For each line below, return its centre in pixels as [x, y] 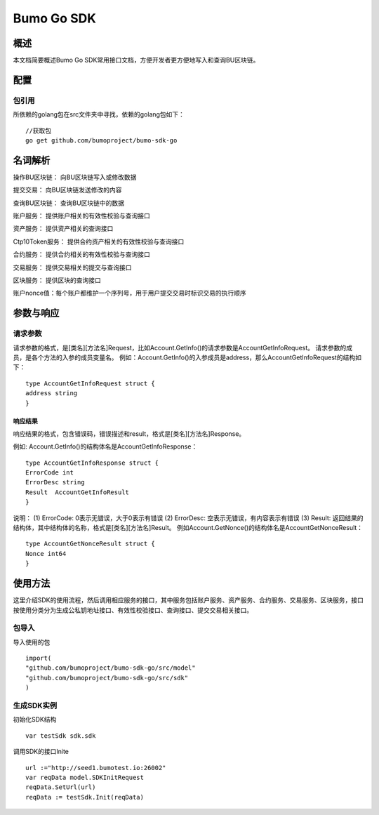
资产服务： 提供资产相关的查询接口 [63, 229]
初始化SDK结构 [35, 720]
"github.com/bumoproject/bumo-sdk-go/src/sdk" [107, 678]
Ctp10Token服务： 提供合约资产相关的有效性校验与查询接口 [99, 241]
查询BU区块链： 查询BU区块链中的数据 [69, 203]
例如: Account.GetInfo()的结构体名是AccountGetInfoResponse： [105, 446]
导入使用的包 [32, 642]
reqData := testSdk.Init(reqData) [85, 797]
